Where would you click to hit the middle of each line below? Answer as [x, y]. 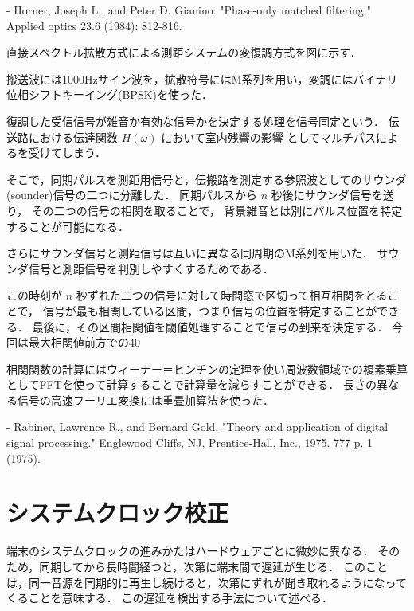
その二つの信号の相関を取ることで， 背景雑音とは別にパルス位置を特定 [217, 210]
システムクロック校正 [118, 513]
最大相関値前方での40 [84, 342]
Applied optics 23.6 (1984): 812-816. [94, 25]
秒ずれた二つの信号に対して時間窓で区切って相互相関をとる [232, 295]
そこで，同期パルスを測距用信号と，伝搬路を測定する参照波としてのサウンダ [207, 179]
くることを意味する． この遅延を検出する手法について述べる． [170, 598]
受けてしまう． [67, 153]
